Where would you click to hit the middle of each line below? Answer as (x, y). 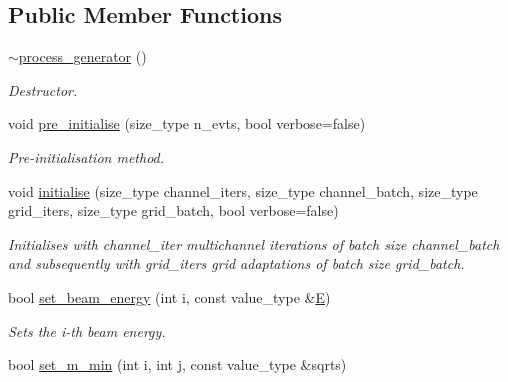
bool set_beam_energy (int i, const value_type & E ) (169, 296)
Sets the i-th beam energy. (87, 330)
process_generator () (82, 56)
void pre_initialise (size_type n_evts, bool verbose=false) (187, 123)
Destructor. (43, 89)
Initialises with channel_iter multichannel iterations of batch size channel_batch (254, 243)
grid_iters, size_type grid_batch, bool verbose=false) (173, 210)
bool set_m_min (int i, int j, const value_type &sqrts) (177, 364)
